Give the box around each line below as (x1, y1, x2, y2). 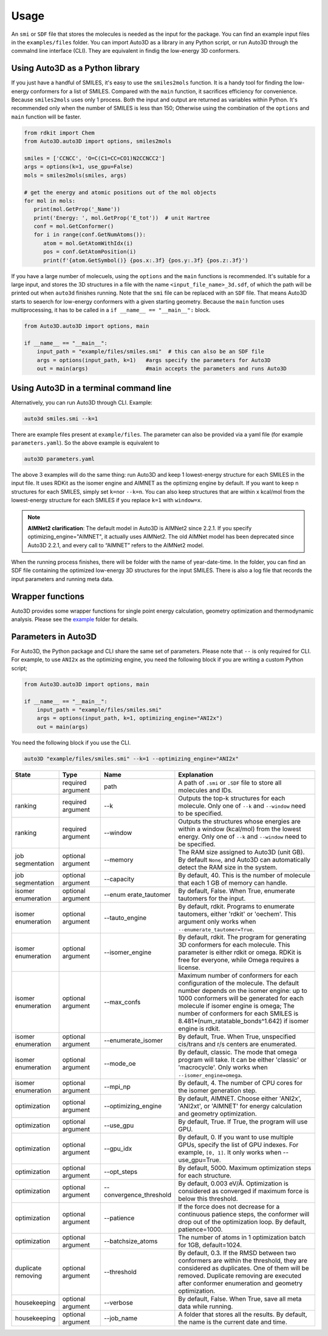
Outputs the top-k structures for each (178, 794, 285, 802)
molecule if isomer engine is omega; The (178, 1001, 295, 1010)
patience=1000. (178, 1225, 223, 1233)
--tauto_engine (103, 913, 147, 922)
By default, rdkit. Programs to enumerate (178, 902, 295, 910)
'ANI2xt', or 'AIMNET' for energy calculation (178, 1102, 303, 1110)
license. (178, 963, 200, 972)
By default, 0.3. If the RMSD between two (178, 1249, 296, 1257)
